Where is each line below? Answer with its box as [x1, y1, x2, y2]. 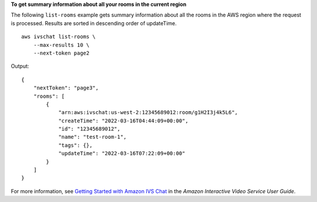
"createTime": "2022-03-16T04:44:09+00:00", [58, 117, 189, 124]
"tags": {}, [58, 142, 93, 149]
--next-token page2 [33, 50, 90, 56]
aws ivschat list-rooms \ [21, 33, 96, 40]
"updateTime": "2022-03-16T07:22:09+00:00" [58, 150, 186, 157]
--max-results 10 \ [33, 42, 90, 48]
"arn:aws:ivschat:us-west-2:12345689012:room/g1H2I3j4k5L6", [58, 109, 238, 116]
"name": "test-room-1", [58, 133, 127, 141]
